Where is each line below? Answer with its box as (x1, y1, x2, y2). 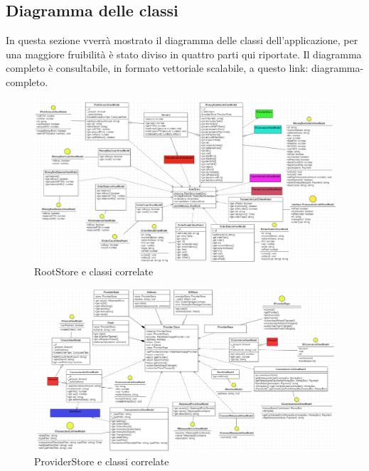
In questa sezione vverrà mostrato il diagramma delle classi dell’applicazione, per (6, 33, 358, 48)
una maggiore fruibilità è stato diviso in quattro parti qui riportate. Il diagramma (6, 46, 362, 61)
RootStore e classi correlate (34, 264, 154, 279)
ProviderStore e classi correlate (34, 454, 169, 469)
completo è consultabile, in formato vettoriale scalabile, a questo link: (6, 60, 309, 75)
